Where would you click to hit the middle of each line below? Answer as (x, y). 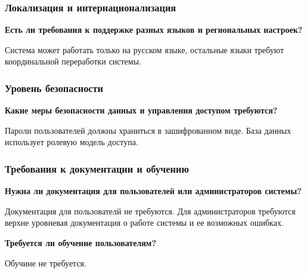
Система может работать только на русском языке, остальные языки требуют (145, 49)
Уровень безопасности (54, 88)
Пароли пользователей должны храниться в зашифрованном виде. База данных (148, 130)
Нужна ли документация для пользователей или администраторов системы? (153, 191)
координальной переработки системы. (73, 61)
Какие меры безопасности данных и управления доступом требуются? (141, 110)
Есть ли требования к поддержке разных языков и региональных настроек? (154, 30)
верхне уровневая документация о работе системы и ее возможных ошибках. (144, 223)
